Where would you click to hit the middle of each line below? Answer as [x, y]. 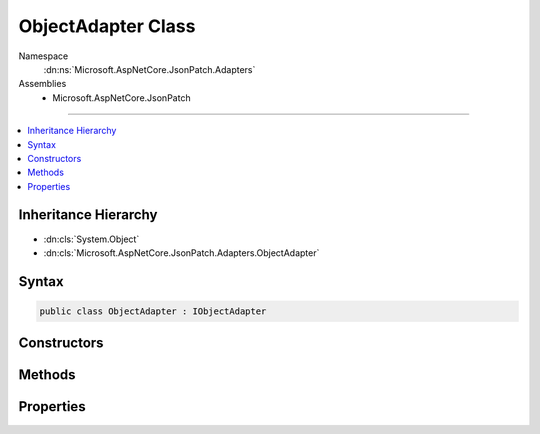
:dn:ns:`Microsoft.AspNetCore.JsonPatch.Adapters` [149, 69]
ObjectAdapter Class [107, 26]
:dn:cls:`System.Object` [91, 239]
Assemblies [42, 84]
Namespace [43, 56]
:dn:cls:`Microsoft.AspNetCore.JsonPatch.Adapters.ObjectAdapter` [181, 252]
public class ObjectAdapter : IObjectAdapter [153, 311]
